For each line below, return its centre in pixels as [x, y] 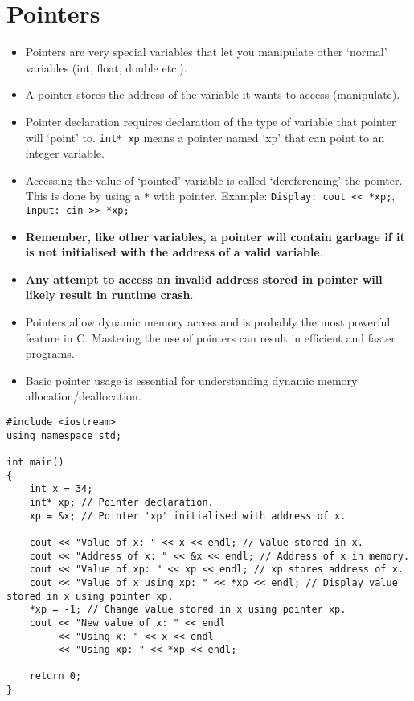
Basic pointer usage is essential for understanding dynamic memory [191, 380]
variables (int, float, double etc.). [106, 67]
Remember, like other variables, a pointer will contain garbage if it [215, 236]
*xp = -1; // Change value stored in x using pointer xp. [188, 610]
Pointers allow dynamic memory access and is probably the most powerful [208, 322]
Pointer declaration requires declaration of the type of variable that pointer [211, 121]
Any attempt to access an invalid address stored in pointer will [204, 279]
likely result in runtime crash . [109, 295]
